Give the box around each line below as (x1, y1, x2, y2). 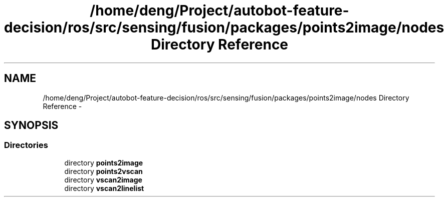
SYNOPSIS (4, 119, 59, 132)
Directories (4, 140, 48, 150)
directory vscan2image (64, 175, 142, 184)
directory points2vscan (64, 166, 143, 175)
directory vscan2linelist (64, 183, 144, 192)
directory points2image (64, 158, 143, 167)
